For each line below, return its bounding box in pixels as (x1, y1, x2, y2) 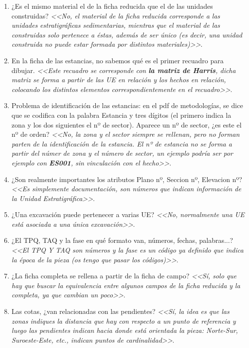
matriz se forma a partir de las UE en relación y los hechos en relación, (11, 74, 226, 85)
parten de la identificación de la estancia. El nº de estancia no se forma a (11, 138, 232, 148)
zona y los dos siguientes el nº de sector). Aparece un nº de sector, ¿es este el (11, 119, 242, 129)
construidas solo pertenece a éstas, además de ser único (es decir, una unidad (11, 29, 242, 39)
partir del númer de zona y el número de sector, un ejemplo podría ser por (11, 148, 233, 158)
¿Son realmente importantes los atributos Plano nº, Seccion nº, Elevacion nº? (11, 174, 242, 184)
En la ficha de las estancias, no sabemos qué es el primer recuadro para (11, 55, 224, 65)
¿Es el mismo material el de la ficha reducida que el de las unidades (11, 1, 213, 11)
